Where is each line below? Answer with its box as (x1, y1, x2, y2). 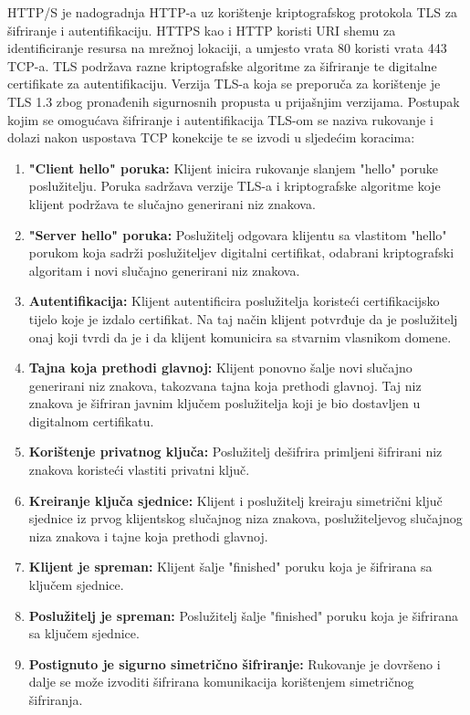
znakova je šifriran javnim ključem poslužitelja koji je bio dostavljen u (28, 394, 421, 413)
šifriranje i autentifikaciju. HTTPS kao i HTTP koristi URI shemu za (7, 20, 396, 39)
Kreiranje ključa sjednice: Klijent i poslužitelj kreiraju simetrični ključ (28, 490, 443, 510)
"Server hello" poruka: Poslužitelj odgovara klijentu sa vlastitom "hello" (28, 225, 447, 244)
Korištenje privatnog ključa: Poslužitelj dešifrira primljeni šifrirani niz (28, 442, 443, 461)
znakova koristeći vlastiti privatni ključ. (28, 460, 250, 479)
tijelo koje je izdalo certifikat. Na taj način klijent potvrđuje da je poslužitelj (28, 309, 458, 328)
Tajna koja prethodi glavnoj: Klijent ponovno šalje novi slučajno (28, 358, 413, 377)
